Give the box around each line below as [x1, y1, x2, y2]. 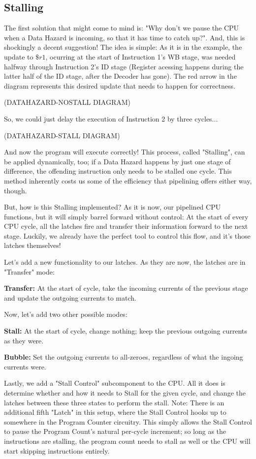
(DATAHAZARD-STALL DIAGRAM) [4, 130, 120, 140]
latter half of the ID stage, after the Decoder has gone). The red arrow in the [4, 71, 237, 81]
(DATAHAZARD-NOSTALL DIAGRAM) [4, 97, 130, 107]
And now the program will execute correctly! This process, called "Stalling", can [4, 147, 245, 157]
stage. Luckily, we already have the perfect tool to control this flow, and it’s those [4, 230, 251, 241]
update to [4, 51, 33, 61]
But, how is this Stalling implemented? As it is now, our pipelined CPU [4, 202, 221, 212]
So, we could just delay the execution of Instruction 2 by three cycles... [4, 113, 218, 123]
